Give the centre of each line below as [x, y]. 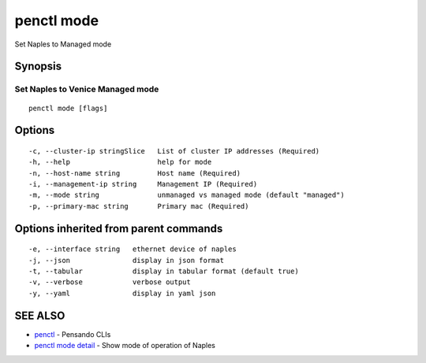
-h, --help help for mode [120, 162]
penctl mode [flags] [68, 108]
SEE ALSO [40, 315]
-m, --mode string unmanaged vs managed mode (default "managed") [187, 195]
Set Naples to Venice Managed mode [87, 89]
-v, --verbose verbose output [110, 282]
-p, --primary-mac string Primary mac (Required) [139, 206]
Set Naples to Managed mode [63, 44]
